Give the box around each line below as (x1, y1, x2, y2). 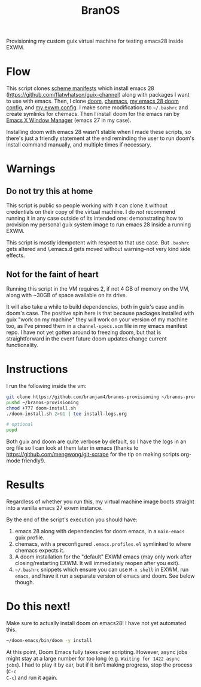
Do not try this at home (6, 186, 93, 196)
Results (6, 478, 45, 492)
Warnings (6, 162, 56, 176)
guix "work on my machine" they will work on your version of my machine (6, 316, 188, 323)
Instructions (6, 363, 68, 376)
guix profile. (14, 534, 45, 541)
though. (14, 579, 35, 586)
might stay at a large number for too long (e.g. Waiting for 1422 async (6, 655, 180, 662)
